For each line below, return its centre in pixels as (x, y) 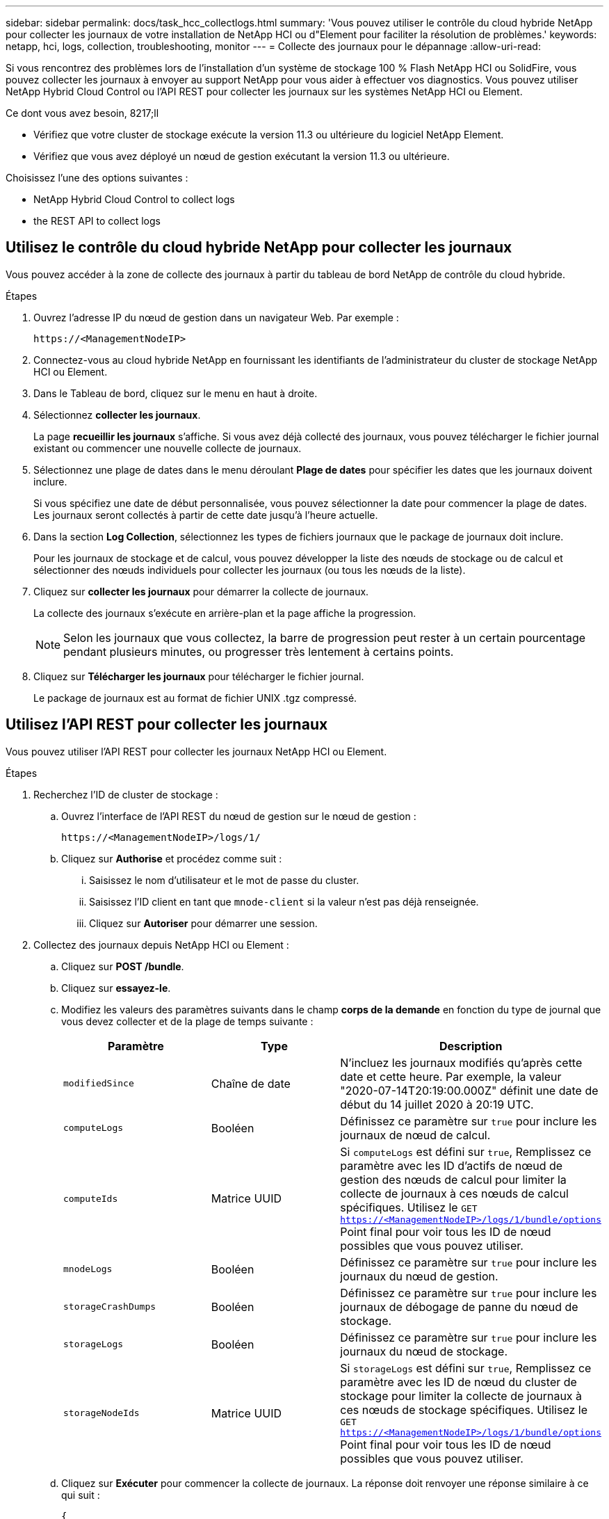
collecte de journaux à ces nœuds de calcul (454, 1193)
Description (471, 1046)
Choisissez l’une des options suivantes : (97, 178)
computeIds (91, 1198)
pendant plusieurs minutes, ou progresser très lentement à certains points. (259, 651)
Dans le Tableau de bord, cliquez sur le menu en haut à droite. (176, 393)
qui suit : (81, 1495)
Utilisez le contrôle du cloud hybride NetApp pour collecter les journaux (259, 248)
